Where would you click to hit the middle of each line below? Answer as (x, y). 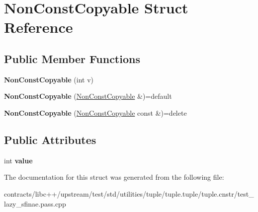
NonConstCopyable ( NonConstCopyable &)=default (88, 96)
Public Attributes (50, 139)
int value (18, 160)
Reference (39, 27)
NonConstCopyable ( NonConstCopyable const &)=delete (95, 112)
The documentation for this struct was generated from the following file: (114, 177)
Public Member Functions (72, 58)
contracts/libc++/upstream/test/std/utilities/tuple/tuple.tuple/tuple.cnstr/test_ (129, 193)
